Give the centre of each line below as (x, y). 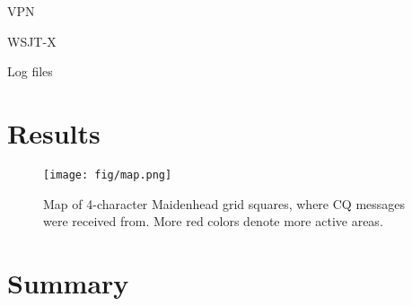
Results (54, 132)
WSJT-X (32, 41)
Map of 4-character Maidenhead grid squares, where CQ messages (224, 203)
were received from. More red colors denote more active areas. (213, 221)
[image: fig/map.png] (108, 175)
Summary (68, 282)
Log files (30, 71)
